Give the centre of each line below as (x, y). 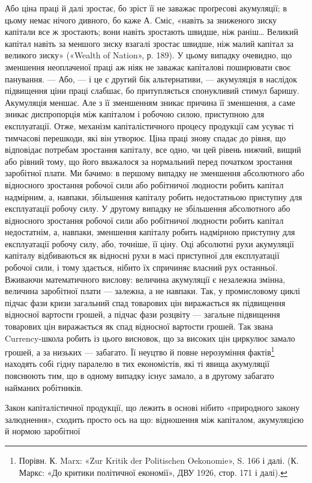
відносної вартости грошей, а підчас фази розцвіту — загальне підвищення (142, 314)
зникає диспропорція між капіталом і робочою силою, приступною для (135, 114)
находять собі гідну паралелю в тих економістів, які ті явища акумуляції (137, 364)
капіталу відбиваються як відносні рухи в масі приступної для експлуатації (142, 255)
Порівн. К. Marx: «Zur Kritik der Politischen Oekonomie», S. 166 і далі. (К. (159, 460)
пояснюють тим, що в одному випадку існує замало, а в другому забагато (139, 376)
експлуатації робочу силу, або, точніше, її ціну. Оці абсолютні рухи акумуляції (149, 243)
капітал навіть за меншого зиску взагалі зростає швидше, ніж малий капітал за (149, 43)
